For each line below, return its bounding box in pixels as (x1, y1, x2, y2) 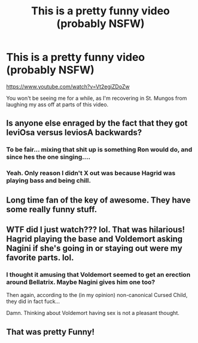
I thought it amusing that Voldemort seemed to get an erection (6, 270, 191, 278)
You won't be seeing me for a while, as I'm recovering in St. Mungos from (6, 94, 187, 102)
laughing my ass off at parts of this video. (6, 100, 109, 108)
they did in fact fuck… (6, 298, 60, 305)
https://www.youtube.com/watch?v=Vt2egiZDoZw (6, 82, 130, 90)
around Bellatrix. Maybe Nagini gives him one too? (6, 278, 156, 286)
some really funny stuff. (6, 204, 98, 215)
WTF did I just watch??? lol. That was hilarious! (6, 224, 185, 234)
